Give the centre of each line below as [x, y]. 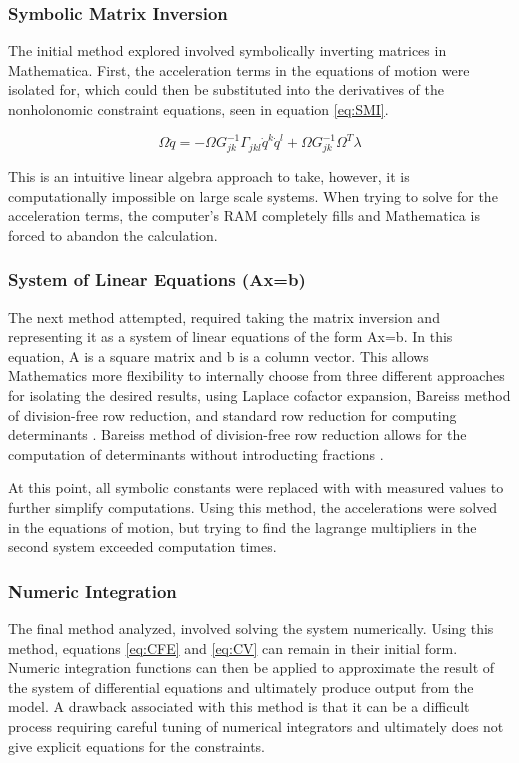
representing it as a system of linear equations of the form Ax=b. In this [230, 336]
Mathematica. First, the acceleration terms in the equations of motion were [239, 69]
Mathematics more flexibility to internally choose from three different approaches [256, 375]
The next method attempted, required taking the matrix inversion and [224, 316]
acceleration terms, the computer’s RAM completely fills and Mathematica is [244, 215]
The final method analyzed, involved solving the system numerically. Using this [251, 627]
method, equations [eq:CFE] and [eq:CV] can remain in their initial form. [233, 647]
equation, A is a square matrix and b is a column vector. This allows [218, 355]
